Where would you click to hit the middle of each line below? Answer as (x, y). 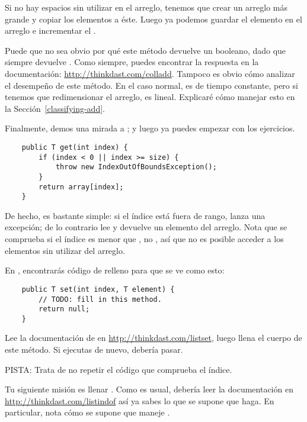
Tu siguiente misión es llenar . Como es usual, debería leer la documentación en (149, 389)
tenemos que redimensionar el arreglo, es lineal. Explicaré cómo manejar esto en (150, 97)
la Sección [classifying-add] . (55, 108)
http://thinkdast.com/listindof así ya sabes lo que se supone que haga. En (140, 400)
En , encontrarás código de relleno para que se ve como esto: (115, 270)
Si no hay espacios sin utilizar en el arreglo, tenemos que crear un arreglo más (146, 7)
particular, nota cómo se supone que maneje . (87, 412)
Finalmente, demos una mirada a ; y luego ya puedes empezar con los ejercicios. (150, 128)
